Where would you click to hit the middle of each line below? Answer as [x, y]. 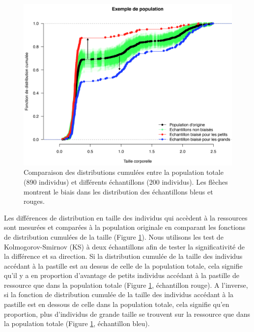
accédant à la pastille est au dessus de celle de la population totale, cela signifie [123, 265]
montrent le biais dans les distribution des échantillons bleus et [118, 191]
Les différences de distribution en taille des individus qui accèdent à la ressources [126, 217]
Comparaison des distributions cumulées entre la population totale [124, 172]
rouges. [34, 201]
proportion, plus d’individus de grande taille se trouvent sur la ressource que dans [127, 314]
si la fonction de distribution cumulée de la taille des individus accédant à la [119, 294]
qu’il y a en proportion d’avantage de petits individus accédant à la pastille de [122, 275]
